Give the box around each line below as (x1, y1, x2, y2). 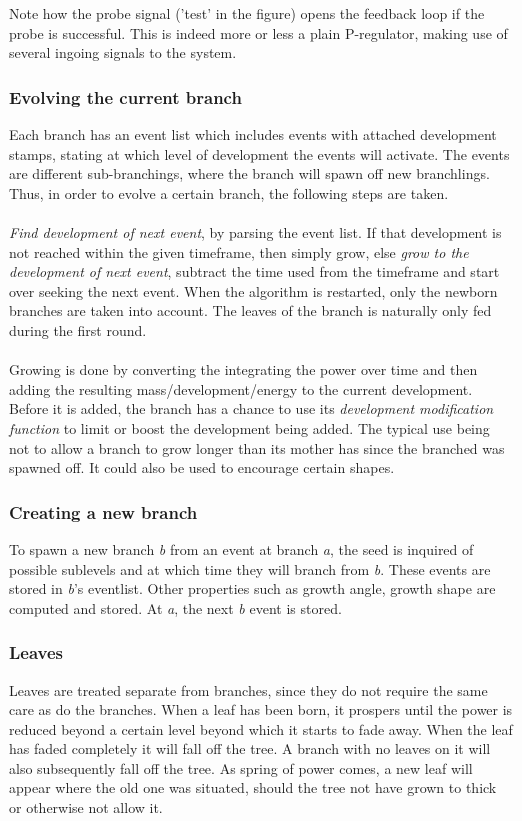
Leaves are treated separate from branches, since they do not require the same (9, 679, 488, 700)
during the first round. (9, 319, 147, 340)
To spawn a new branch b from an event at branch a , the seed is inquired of (9, 538, 474, 559)
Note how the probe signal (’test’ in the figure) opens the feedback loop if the (9, 3, 485, 23)
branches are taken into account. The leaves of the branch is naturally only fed (9, 300, 492, 321)
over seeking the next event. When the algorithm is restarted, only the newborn (9, 280, 498, 301)
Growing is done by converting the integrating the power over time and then (9, 359, 478, 380)
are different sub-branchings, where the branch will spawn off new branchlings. (9, 163, 490, 184)
